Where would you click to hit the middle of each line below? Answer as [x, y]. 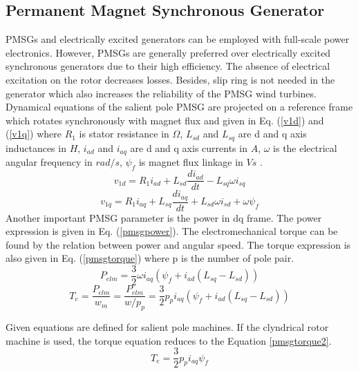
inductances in [36, 147]
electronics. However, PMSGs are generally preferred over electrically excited [168, 52]
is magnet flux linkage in [191, 162]
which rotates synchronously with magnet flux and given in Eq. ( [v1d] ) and [165, 120]
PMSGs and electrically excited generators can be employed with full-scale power [178, 39]
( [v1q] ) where [34, 134]
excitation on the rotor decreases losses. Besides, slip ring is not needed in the [170, 79]
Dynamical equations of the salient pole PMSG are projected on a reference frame [179, 107]
